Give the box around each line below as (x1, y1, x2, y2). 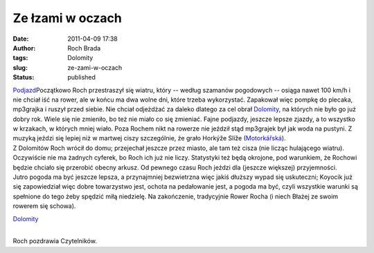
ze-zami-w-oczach (67, 63, 123, 72)
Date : (12, 35, 29, 43)
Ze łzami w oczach (12, 10, 123, 26)
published (67, 73, 96, 82)
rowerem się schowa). (12, 202, 76, 210)
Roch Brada (67, 44, 101, 52)
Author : (12, 44, 36, 52)
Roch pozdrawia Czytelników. (12, 237, 97, 245)
